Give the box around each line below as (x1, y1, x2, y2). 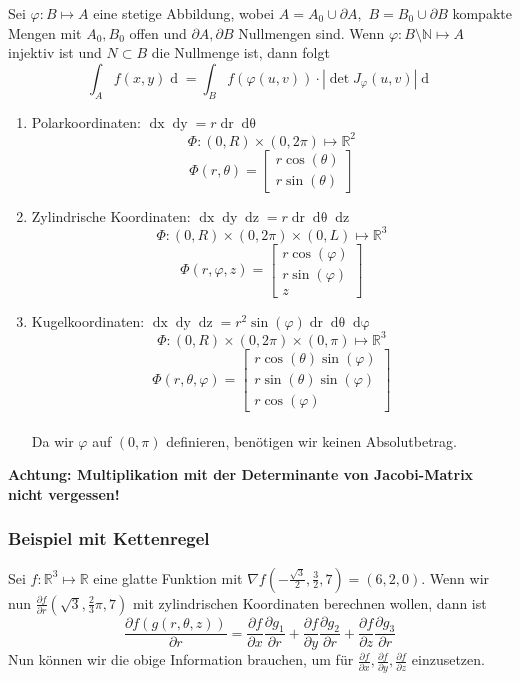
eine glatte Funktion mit (93, 567, 243, 588)
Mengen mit (8, 22, 82, 43)
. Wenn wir (421, 567, 490, 588)
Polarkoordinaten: (31, 111, 141, 132)
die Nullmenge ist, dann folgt (151, 42, 330, 63)
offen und (129, 22, 187, 43)
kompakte (452, 3, 512, 23)
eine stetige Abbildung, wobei (93, 3, 275, 23)
